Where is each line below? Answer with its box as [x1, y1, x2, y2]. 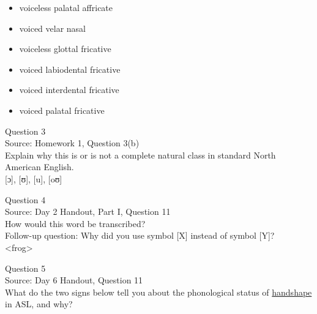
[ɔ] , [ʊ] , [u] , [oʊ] [5, 172, 62, 185]
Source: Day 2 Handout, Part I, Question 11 [5, 205, 171, 218]
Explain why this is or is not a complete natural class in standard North [5, 148, 276, 161]
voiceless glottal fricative [19, 42, 111, 55]
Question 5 [5, 261, 46, 274]
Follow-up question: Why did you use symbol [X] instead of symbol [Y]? [5, 229, 275, 242]
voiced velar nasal [19, 21, 86, 34]
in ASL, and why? [5, 297, 73, 310]
